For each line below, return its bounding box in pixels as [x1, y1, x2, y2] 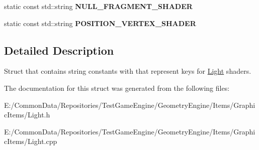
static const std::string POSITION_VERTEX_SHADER [4, 18, 196, 28]
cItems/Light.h [4, 109, 50, 120]
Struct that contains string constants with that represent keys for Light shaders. [4, 66, 251, 76]
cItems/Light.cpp [4, 136, 57, 146]
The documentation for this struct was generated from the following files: [4, 82, 230, 93]
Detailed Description [4, 42, 114, 58]
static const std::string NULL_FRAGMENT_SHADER [4, 1, 193, 11]
